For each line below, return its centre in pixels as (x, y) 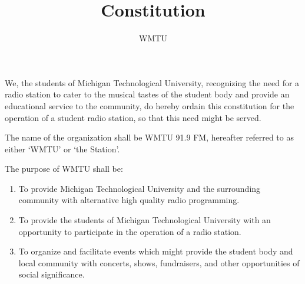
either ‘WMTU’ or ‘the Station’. (62, 148)
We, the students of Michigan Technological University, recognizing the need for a (152, 82)
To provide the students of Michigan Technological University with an (145, 220)
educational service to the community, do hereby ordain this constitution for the (150, 105)
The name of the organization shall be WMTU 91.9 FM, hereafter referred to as (149, 137)
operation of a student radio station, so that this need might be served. (133, 117)
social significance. (52, 274)
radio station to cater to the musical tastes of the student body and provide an (147, 94)
